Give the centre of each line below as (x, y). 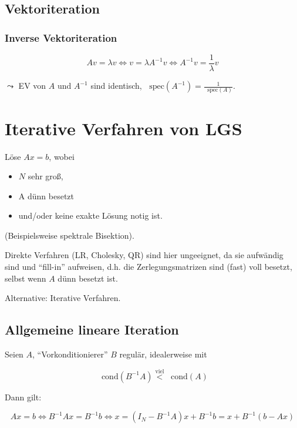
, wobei (62, 156)
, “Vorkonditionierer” (70, 354)
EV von (32, 86)
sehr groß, (45, 176)
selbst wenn (26, 278)
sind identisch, (116, 86)
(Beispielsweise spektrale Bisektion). (70, 235)
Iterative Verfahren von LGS (124, 128)
